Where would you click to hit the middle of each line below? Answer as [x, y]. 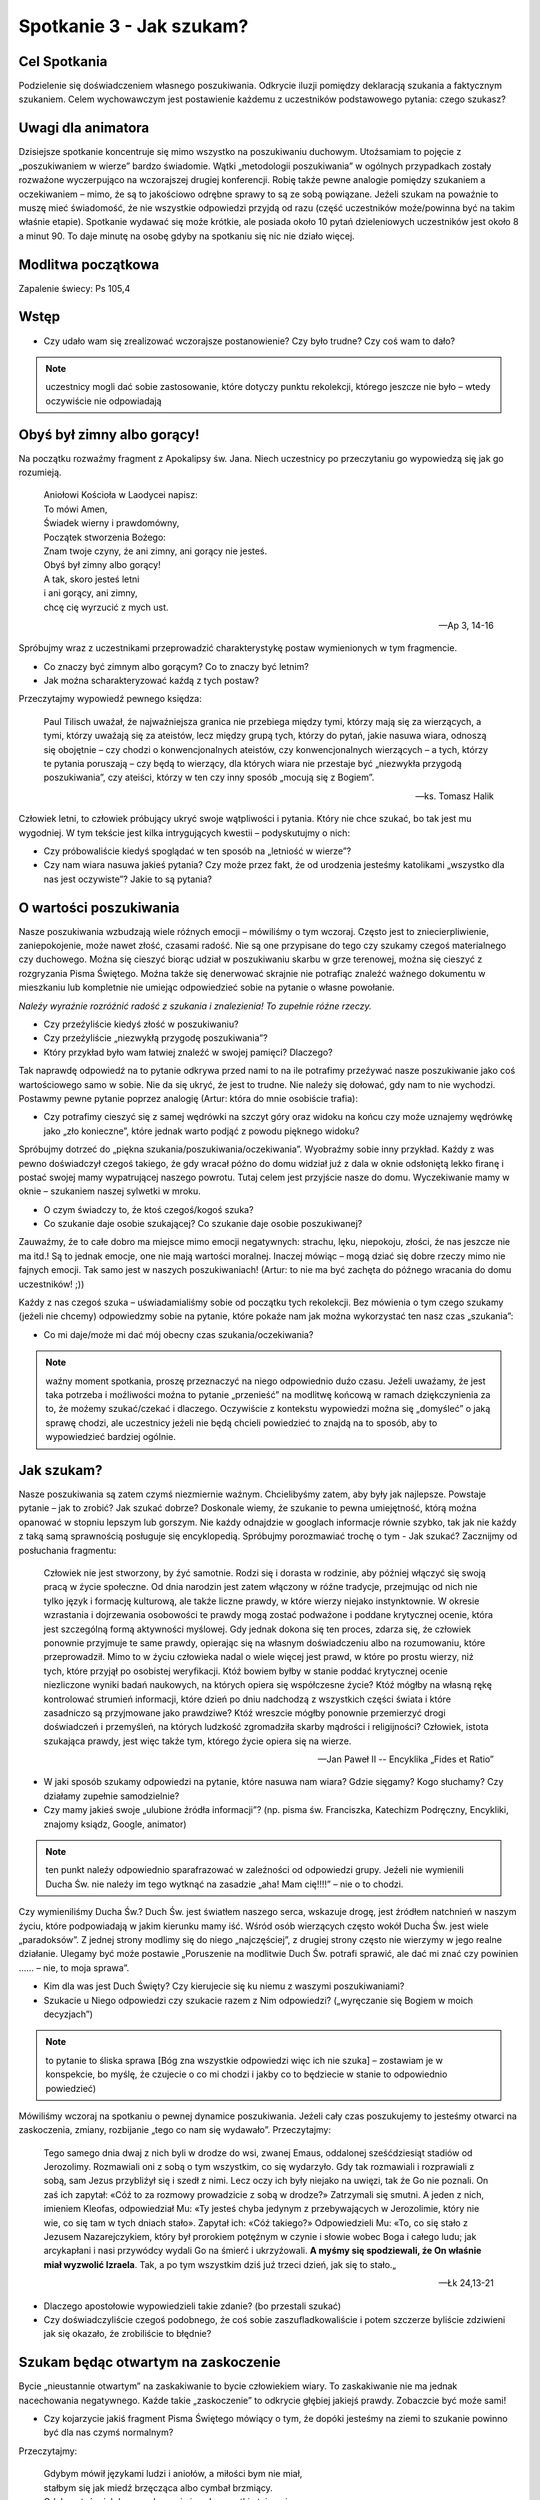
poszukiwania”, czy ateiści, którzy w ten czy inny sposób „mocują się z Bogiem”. [209, 777]
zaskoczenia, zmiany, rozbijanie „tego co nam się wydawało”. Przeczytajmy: [175, 2130]
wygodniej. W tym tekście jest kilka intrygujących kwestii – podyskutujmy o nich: [184, 832]
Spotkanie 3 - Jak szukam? [133, 26]
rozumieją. [40, 472]
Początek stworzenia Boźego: [105, 537]
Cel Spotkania [63, 61]
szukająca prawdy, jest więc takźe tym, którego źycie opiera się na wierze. [197, 1741]
